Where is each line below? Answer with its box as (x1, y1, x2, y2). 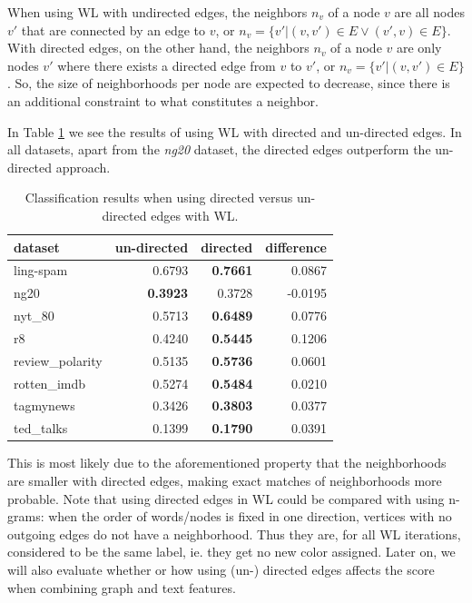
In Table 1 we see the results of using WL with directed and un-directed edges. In (7, 122, 462, 141)
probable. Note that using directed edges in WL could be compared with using (7, 489, 445, 508)
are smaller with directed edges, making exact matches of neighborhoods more (7, 470, 442, 489)
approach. (55, 157, 111, 176)
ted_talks (14, 419, 68, 438)
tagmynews (14, 396, 75, 415)
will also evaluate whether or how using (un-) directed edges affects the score (7, 559, 435, 578)
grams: (7, 507, 44, 526)
